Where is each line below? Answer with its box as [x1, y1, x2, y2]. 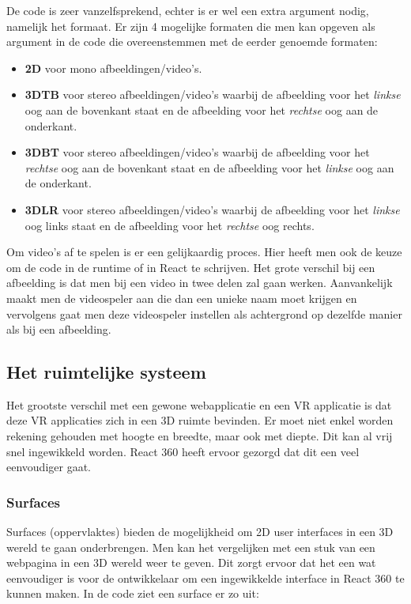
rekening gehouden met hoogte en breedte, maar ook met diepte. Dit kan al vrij [6, 428, 393, 444]
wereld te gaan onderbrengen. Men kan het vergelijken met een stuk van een [6, 538, 375, 555]
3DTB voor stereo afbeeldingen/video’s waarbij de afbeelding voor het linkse [25, 86, 401, 103]
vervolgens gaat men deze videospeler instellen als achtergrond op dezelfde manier [6, 305, 402, 322]
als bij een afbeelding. [6, 321, 111, 338]
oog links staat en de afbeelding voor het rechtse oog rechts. [25, 217, 315, 233]
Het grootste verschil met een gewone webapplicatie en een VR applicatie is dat [6, 396, 392, 413]
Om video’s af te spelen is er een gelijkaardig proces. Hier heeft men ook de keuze [6, 243, 402, 260]
